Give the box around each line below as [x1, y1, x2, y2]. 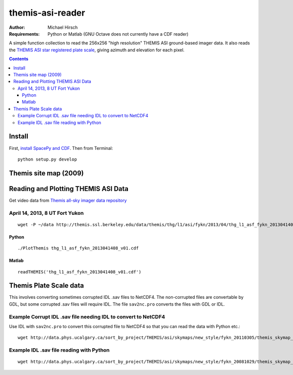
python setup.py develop [18, 156, 77, 162]
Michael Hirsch [47, 24, 78, 30]
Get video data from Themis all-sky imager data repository [9, 197, 127, 203]
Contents [9, 56, 29, 62]
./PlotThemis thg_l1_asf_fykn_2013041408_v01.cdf [18, 246, 139, 251]
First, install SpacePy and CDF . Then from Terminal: [9, 145, 113, 151]
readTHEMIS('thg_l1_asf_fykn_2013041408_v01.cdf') [18, 269, 142, 274]
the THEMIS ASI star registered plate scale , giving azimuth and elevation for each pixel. [9, 47, 185, 53]
